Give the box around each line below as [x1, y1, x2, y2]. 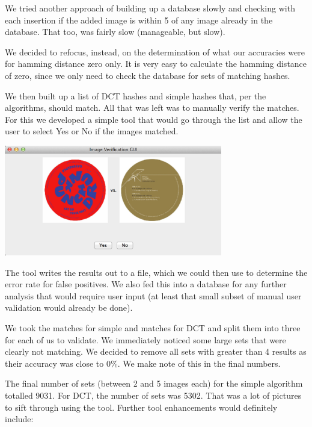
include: [5, 413, 34, 425]
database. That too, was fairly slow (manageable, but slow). [5, 25, 225, 38]
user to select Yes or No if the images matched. [5, 125, 179, 137]
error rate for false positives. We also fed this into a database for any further [5, 278, 287, 290]
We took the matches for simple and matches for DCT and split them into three [5, 322, 301, 334]
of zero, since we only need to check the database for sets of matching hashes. [5, 69, 290, 81]
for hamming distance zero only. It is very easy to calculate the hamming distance [5, 57, 307, 70]
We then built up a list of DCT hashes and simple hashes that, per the [5, 89, 266, 102]
